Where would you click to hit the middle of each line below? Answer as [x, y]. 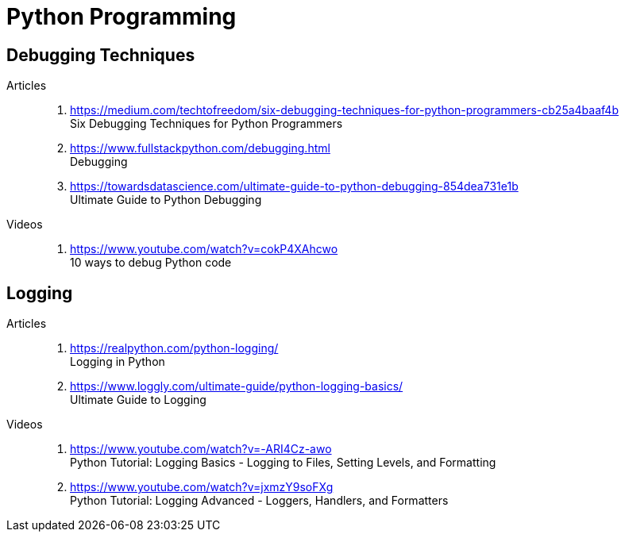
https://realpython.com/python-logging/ [174, 348]
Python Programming [122, 17]
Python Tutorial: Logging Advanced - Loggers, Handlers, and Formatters [259, 501]
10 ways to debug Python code [151, 263]
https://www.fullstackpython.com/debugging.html [200, 148]
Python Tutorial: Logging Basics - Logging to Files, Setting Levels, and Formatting [283, 463]
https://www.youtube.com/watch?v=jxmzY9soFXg [202, 487]
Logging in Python [118, 362]
